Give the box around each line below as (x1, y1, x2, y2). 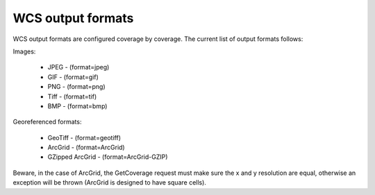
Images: (12, 47, 36, 56)
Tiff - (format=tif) (47, 92, 97, 101)
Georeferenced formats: (12, 118, 82, 126)
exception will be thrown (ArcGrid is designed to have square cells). (12, 178, 206, 187)
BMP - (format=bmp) (47, 101, 108, 110)
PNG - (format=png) (47, 83, 106, 91)
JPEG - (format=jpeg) (47, 63, 110, 71)
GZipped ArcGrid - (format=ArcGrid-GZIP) (47, 153, 168, 161)
